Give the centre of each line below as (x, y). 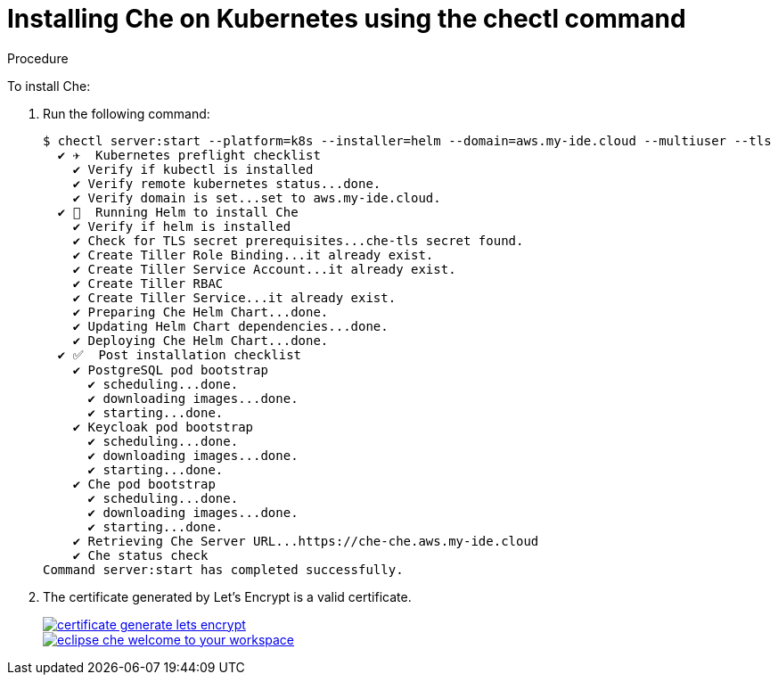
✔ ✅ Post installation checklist (179, 354)
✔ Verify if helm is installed (182, 226)
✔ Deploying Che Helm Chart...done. (201, 340)
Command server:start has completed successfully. (223, 569)
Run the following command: (127, 113)
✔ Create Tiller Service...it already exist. (234, 297)
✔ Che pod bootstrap (144, 484)
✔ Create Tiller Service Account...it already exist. (264, 269)
